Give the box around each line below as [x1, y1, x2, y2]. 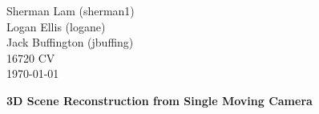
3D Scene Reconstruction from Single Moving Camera [6, 92, 313, 108]
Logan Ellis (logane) [6, 18, 106, 35]
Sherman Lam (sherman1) [6, 2, 135, 18]
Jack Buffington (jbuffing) [6, 34, 134, 51]
